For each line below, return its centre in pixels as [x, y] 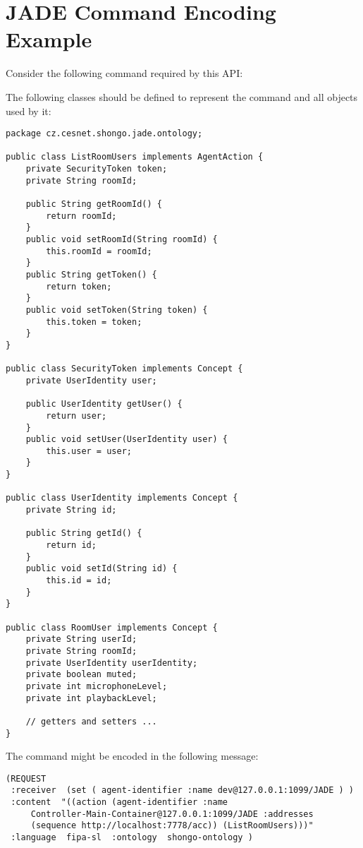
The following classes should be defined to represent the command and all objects [182, 96]
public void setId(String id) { [101, 569]
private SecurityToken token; [97, 169]
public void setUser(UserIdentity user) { [127, 440]
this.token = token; [94, 322]
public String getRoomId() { [94, 204]
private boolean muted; [81, 675]
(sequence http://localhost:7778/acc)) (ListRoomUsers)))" [172, 826]
